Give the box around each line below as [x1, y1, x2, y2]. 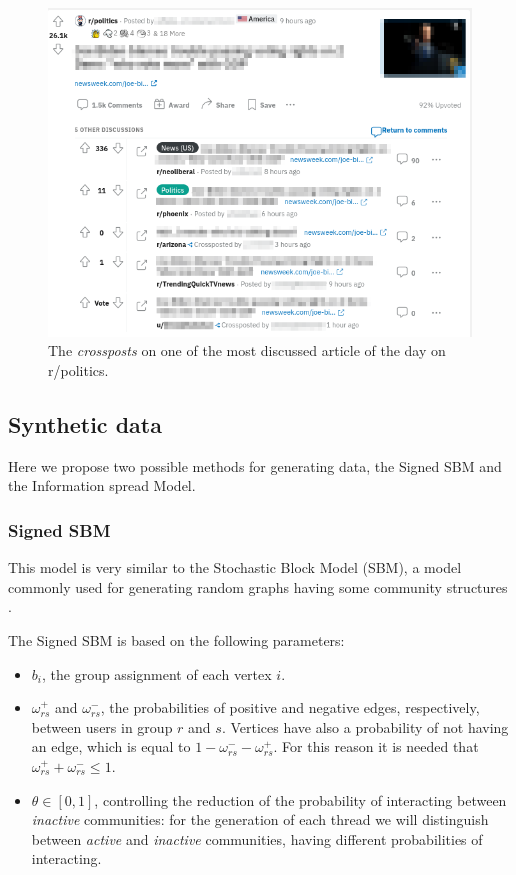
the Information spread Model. [8, 475, 196, 496]
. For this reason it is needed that [273, 736, 479, 757]
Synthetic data [8, 409, 162, 440]
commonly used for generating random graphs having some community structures [8, 576, 508, 597]
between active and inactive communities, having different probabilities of [31, 828, 483, 849]
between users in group [31, 716, 173, 737]
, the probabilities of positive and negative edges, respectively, [100, 697, 480, 718]
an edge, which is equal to [31, 736, 191, 757]
